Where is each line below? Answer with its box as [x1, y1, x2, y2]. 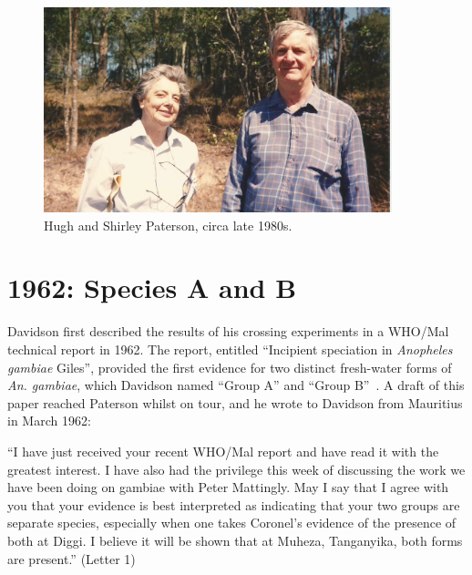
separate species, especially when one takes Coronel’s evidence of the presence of [7, 513, 457, 532]
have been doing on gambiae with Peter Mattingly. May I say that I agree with [7, 477, 449, 497]
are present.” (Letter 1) [7, 549, 136, 568]
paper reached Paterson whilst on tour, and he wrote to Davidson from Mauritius [7, 393, 463, 412]
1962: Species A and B [7, 269, 297, 306]
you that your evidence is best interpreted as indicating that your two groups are [7, 495, 460, 514]
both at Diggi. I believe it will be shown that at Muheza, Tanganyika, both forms [7, 530, 463, 549]
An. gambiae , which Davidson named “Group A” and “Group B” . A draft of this [7, 375, 465, 395]
